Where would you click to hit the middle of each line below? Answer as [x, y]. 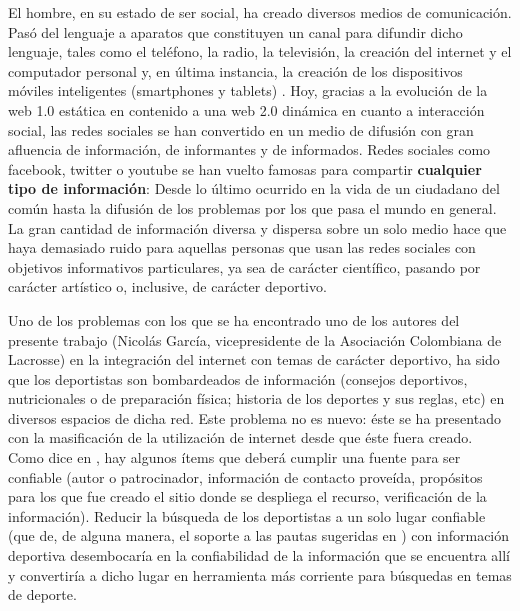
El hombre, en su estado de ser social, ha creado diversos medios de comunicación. [260, 12]
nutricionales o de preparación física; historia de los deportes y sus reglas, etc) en [256, 398]
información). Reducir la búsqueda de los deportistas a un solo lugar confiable [247, 515]
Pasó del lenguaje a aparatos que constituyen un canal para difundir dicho [235, 31]
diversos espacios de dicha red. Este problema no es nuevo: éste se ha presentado [254, 417]
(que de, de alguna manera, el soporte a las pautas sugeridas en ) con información [259, 535]
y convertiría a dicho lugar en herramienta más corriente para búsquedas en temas [260, 574]
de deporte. [42, 594]
